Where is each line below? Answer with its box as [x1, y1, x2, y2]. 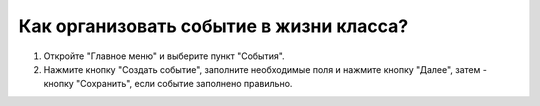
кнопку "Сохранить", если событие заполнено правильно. [43, 78, 293, 90]
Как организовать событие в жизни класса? [18, 15, 409, 37]
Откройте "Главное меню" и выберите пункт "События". [43, 50, 285, 62]
